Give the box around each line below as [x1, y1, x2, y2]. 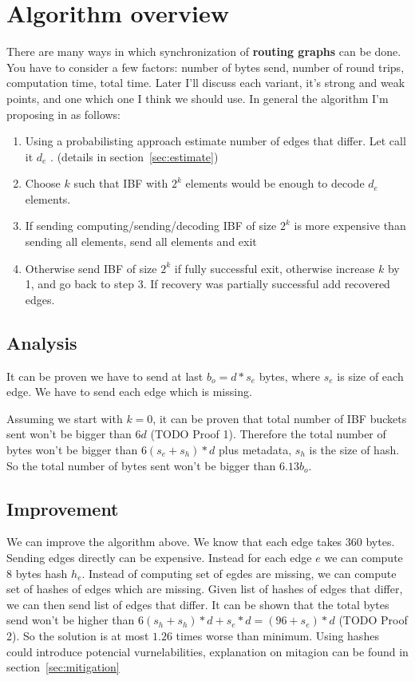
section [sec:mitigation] [6, 659, 120, 675]
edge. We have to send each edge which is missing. [6, 383, 252, 400]
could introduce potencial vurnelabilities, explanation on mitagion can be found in [6, 643, 409, 659]
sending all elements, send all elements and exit [25, 233, 257, 250]
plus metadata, [219, 441, 292, 458]
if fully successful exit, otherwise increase [174, 259, 375, 276]
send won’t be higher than [6, 612, 135, 628]
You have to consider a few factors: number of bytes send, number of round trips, [6, 58, 405, 75]
